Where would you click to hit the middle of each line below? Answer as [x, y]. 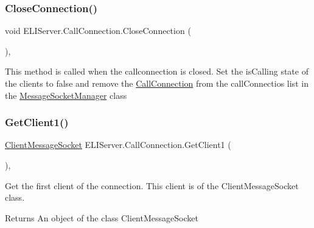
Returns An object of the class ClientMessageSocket [102, 217]
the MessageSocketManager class [66, 95]
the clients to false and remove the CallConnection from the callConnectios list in [157, 83]
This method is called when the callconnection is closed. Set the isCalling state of [157, 71]
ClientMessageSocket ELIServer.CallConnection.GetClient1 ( [118, 145]
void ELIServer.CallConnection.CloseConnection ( [98, 31]
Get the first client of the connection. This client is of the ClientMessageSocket [152, 185]
